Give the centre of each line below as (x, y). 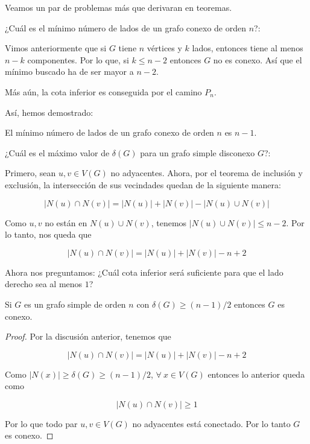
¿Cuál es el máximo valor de (57, 152)
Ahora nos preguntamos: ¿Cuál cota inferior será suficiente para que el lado (144, 272)
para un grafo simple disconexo (198, 152)
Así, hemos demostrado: (49, 112)
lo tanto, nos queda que (48, 234)
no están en (66, 222)
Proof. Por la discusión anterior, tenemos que (88, 336)
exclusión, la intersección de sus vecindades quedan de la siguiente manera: (143, 184)
